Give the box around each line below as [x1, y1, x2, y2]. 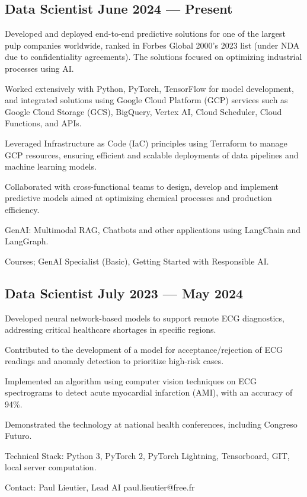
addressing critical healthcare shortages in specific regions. [5, 323, 216, 336]
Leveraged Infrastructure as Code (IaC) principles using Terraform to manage [5, 136, 287, 149]
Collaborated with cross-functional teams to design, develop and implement [5, 180, 279, 192]
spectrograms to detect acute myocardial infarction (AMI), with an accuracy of [5, 386, 293, 399]
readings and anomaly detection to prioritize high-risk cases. [5, 355, 224, 367]
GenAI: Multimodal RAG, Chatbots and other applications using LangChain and [5, 223, 301, 235]
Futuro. [5, 429, 32, 442]
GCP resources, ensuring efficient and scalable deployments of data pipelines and [5, 148, 299, 161]
